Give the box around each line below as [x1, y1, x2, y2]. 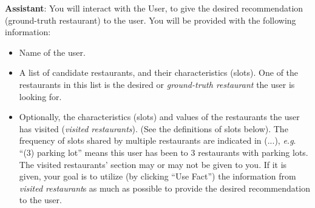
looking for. [19, 90, 62, 102]
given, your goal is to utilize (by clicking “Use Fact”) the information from [19, 170, 296, 183]
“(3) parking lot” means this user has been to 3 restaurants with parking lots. [19, 146, 308, 158]
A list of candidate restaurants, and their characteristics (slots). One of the [19, 66, 299, 79]
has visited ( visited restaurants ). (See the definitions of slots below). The [19, 122, 288, 135]
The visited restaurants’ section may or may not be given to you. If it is [19, 158, 287, 170]
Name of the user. [19, 45, 86, 58]
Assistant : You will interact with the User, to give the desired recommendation [5, 2, 303, 14]
